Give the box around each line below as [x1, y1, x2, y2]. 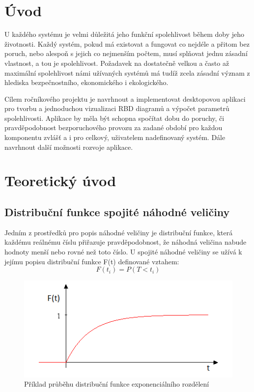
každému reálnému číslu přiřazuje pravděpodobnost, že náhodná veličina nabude [4, 237, 247, 247]
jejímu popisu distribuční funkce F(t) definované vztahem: [4, 256, 179, 266]
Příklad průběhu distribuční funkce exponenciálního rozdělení [24, 379, 209, 389]
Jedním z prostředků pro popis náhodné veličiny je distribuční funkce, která [4, 227, 233, 237]
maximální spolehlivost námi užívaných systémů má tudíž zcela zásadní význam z [4, 67, 250, 78]
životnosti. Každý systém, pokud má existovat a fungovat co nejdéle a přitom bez [4, 38, 250, 49]
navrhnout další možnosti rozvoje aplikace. [4, 141, 133, 152]
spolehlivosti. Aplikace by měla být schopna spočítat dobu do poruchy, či [4, 112, 225, 123]
